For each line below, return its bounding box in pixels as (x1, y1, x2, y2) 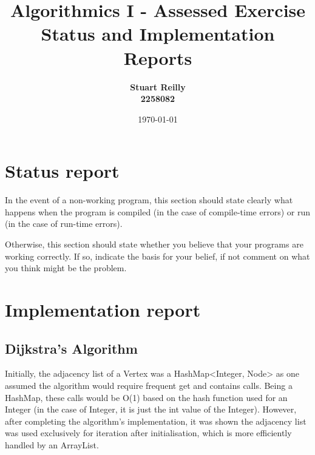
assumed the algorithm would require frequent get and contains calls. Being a (5, 379, 293, 391)
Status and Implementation (41, 21, 275, 46)
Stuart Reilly (130, 80, 186, 93)
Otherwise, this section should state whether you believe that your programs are (5, 238, 303, 250)
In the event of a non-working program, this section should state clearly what (5, 194, 293, 206)
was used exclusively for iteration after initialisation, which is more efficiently (5, 426, 292, 439)
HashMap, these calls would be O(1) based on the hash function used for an (5, 391, 288, 403)
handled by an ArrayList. (5, 438, 99, 451)
